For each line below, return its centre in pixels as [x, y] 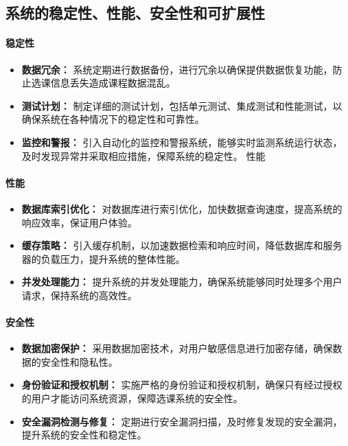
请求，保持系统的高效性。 [79, 295]
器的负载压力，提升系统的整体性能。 [103, 258]
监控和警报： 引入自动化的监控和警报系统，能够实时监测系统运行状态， [182, 142]
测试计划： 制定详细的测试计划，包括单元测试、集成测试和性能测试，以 [182, 105]
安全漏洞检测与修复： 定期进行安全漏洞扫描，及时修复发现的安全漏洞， [182, 421]
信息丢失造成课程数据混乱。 [113, 83]
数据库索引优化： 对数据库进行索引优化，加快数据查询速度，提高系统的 [182, 208]
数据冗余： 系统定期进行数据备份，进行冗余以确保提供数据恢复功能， [177, 69]
